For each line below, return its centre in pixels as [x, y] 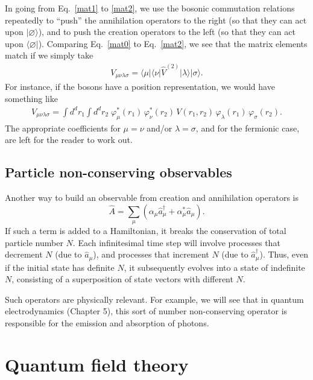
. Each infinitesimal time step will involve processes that [176, 242]
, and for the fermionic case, [248, 128]
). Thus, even [284, 254]
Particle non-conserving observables [119, 172]
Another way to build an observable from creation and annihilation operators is [152, 198]
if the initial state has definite [60, 267]
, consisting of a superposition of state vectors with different [122, 279]
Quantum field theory [97, 364]
